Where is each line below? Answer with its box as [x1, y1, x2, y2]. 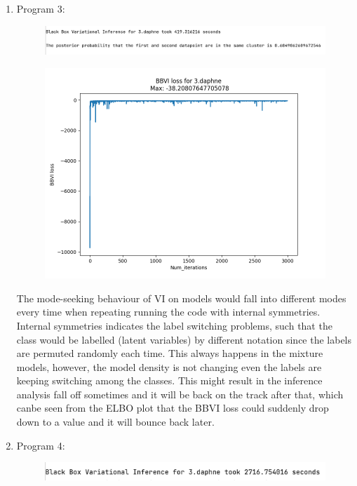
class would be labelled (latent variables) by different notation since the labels [16, 332, 352, 346]
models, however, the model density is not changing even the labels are [16, 359, 322, 374]
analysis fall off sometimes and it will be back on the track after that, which [16, 386, 344, 401]
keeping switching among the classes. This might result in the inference [16, 373, 323, 388]
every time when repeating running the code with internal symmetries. [16, 304, 321, 319]
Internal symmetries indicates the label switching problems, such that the [16, 318, 332, 332]
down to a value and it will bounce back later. [16, 414, 215, 429]
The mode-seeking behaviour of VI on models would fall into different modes [16, 290, 346, 305]
